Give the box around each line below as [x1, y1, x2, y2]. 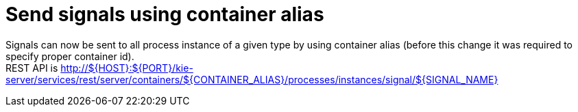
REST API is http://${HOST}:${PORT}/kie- [5, 61, 193, 74]
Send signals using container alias [5, 3, 324, 26]
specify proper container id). [5, 50, 134, 62]
